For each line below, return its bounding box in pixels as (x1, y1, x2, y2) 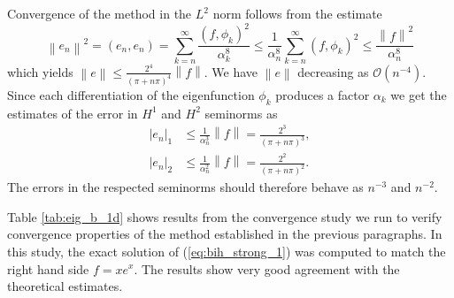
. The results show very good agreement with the (134, 259, 400, 278)
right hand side (7, 259, 89, 278)
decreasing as (297, 62, 369, 80)
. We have (204, 62, 258, 80)
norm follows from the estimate (212, 4, 382, 22)
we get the (390, 85, 447, 103)
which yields (7, 62, 73, 80)
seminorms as (204, 103, 278, 122)
